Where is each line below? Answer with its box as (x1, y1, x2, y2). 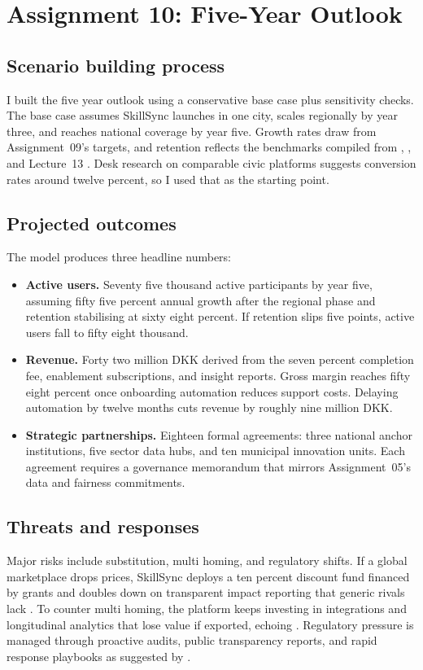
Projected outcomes (7, 210, 177, 235)
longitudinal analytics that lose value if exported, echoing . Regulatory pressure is (7, 615, 414, 633)
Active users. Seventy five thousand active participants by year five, (25, 275, 373, 292)
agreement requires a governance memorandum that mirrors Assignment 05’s (25, 458, 411, 475)
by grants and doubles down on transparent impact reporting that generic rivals (7, 584, 405, 601)
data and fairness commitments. (25, 474, 185, 491)
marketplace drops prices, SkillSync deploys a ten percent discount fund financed (7, 567, 410, 585)
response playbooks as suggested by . (7, 647, 191, 664)
